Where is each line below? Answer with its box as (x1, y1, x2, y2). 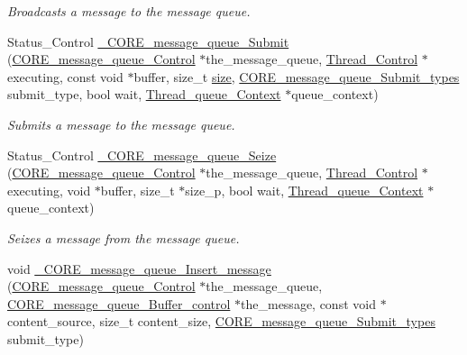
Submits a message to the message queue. (7, 114, 235, 133)
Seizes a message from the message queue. (7, 228, 240, 247)
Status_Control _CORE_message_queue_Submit (7, 32, 289, 50)
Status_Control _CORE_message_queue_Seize (7, 145, 277, 164)
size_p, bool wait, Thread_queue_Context (185, 180, 424, 199)
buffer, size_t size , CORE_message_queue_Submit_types (133, 67, 460, 86)
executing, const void (7, 67, 124, 86)
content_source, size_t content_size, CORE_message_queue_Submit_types (7, 312, 435, 331)
